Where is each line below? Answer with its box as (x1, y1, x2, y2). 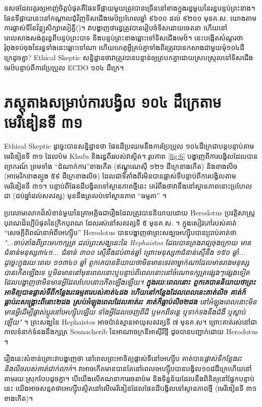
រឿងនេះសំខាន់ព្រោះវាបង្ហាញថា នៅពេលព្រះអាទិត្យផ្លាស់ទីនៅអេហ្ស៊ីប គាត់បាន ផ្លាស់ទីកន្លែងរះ (4, 353, 242, 364)
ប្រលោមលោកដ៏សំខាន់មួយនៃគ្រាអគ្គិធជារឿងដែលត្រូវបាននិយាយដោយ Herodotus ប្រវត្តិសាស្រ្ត (4, 207, 255, 218)
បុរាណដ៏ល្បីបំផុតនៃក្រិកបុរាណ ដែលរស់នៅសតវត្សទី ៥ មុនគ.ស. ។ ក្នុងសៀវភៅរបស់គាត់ (4, 217, 237, 228)
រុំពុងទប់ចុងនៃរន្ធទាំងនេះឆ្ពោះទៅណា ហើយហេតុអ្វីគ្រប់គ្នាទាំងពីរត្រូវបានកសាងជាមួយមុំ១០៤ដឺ (4, 42, 245, 53)
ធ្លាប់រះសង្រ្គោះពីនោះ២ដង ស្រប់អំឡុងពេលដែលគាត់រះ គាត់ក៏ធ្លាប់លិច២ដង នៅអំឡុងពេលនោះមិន (4, 296, 257, 307)
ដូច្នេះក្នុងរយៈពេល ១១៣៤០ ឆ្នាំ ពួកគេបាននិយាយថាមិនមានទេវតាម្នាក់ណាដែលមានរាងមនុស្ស (4, 257, 249, 267)
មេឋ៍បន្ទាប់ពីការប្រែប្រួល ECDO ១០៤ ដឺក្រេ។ (4, 62, 124, 72)
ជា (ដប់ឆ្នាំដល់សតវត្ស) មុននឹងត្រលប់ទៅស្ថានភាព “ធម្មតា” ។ (4, 190, 167, 201)
